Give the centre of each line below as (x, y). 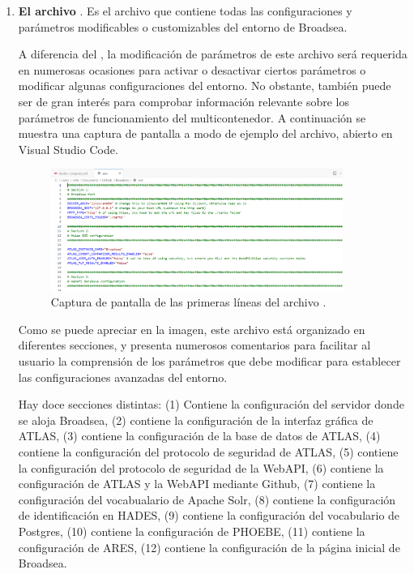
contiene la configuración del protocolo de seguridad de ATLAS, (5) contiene (208, 452)
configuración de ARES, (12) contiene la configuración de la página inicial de (209, 547)
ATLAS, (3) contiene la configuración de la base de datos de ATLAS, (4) (199, 436)
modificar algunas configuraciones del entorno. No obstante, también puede (205, 86)
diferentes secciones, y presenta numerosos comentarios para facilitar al (194, 345)
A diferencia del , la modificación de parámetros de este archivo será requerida (213, 54)
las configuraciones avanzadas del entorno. (123, 377)
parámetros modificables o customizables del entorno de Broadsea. (183, 26)
